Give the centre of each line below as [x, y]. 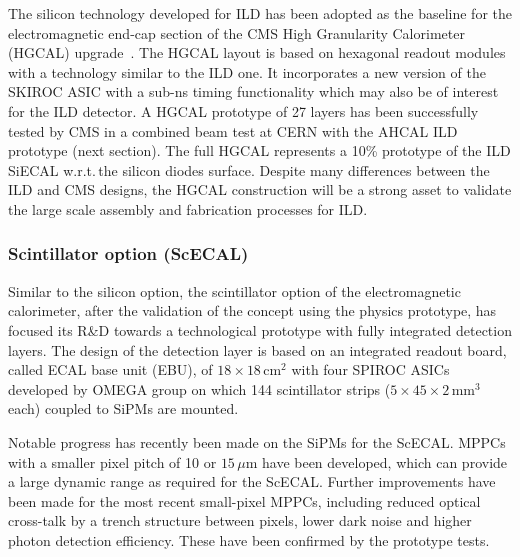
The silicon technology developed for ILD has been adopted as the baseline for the [260, 13]
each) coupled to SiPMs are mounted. [123, 408]
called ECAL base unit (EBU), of [110, 369]
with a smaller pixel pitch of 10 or [112, 461]
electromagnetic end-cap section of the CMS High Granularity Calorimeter [236, 32]
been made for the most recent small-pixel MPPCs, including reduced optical [244, 500]
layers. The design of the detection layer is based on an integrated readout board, [257, 349]
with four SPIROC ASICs [370, 369]
